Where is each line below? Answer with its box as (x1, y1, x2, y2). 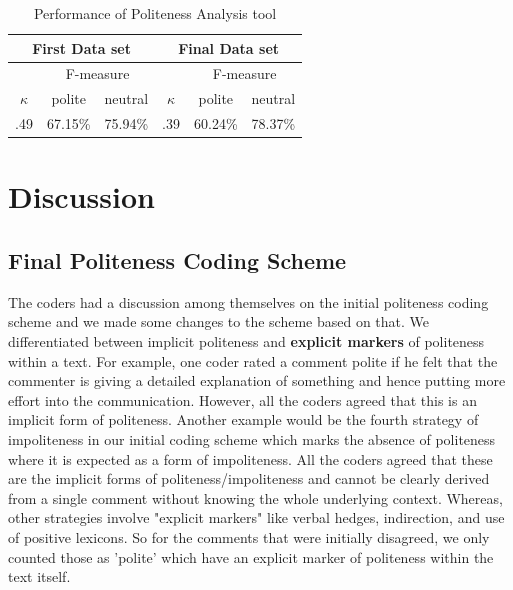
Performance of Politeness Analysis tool (33, 3, 277, 23)
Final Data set (178, 37, 280, 58)
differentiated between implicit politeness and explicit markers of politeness (8, 330, 485, 351)
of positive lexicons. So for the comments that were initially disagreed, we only (8, 526, 490, 547)
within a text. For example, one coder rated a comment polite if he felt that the (8, 350, 498, 371)
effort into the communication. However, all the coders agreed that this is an (8, 389, 477, 410)
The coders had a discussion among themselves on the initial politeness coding (8, 291, 489, 312)
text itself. (8, 566, 71, 587)
